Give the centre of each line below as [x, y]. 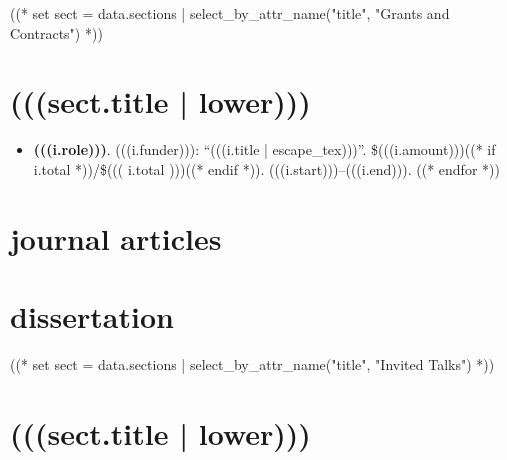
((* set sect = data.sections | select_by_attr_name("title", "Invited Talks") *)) [252, 364]
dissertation [92, 316]
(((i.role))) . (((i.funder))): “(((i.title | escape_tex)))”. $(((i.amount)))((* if [264, 149]
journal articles [116, 237]
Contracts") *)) [56, 32]
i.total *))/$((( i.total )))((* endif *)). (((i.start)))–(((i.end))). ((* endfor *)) [266, 168]
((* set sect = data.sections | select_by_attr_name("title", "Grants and [230, 13]
